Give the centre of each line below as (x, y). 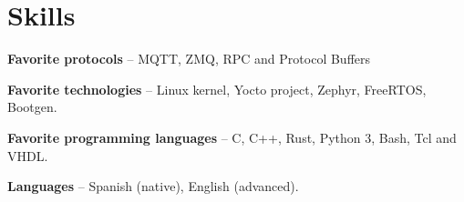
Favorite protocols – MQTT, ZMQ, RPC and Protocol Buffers (189, 59)
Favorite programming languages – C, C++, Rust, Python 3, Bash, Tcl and (232, 137)
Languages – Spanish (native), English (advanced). (153, 186)
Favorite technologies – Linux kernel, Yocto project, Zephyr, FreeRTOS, (217, 89)
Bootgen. (32, 107)
